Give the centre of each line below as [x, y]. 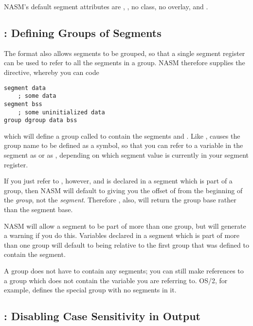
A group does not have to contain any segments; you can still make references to [124, 270]
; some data [37, 96]
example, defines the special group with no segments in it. [90, 290]
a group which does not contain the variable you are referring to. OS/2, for [116, 280]
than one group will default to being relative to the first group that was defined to [126, 244]
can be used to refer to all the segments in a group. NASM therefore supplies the [125, 63]
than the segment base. [38, 209]
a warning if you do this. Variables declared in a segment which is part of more [122, 235]
